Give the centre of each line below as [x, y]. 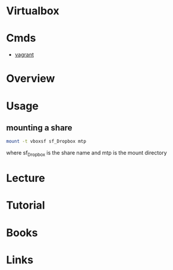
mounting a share [39, 128]
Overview [31, 79]
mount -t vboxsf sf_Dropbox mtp [46, 142]
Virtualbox [33, 11]
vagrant [24, 55]
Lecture [26, 178]
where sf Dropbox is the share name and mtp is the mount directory [87, 153]
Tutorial [26, 205]
